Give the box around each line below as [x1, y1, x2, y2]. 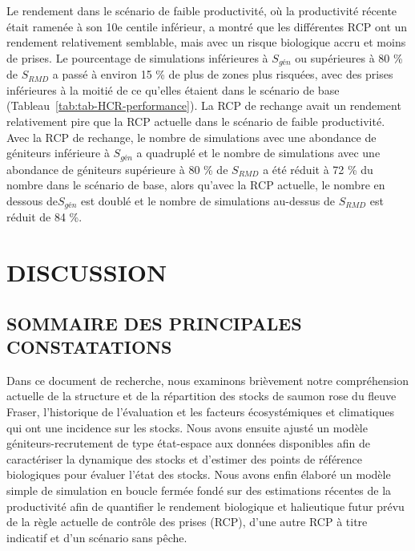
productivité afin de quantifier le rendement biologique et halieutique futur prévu [6, 497, 405, 514]
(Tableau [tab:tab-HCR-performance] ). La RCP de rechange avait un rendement [6, 97, 401, 114]
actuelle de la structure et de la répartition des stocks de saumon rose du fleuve [6, 387, 397, 404]
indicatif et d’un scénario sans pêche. [6, 529, 187, 545]
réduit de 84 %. [6, 209, 83, 225]
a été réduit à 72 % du [263, 160, 373, 177]
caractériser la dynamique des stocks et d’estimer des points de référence [6, 450, 363, 467]
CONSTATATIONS [6, 334, 172, 359]
